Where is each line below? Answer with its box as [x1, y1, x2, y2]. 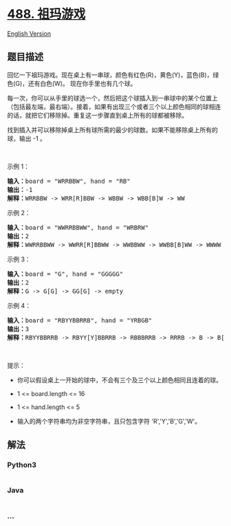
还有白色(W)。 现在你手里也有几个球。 [27, 79, 137, 87]
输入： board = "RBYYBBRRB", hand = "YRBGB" [7, 316, 153, 324]
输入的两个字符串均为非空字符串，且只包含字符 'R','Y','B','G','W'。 [16, 417, 201, 425]
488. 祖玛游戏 [7, 6, 86, 22]
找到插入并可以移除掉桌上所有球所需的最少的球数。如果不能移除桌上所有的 [7, 125, 218, 134]
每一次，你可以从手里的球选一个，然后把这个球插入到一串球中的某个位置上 [7, 94, 218, 102]
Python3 [7, 460, 36, 470]
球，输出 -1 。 [7, 134, 47, 142]
